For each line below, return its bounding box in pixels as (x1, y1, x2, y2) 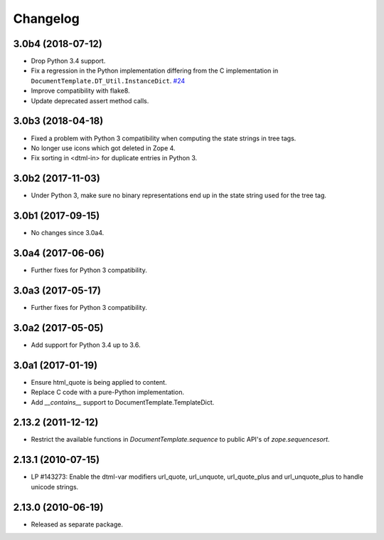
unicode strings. (31, 482, 79, 491)
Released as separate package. (31, 520, 124, 529)
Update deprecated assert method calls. (31, 96, 149, 105)
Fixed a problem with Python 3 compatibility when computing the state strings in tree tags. (31, 134, 297, 142)
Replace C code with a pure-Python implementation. (31, 388, 185, 397)
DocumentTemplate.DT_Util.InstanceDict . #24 (31, 76, 186, 85)
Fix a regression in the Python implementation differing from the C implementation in (31, 66, 279, 75)
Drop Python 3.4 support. (31, 57, 106, 66)
